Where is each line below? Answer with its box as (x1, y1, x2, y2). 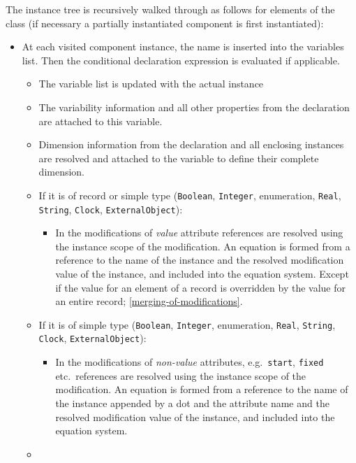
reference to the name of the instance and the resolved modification (55, 252, 344, 267)
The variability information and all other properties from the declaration (38, 99, 350, 114)
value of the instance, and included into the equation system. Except (55, 266, 349, 281)
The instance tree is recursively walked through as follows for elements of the (6, 2, 335, 16)
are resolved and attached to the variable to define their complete (38, 150, 319, 165)
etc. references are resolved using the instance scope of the (55, 368, 306, 383)
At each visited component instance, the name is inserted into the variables (22, 39, 344, 54)
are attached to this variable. (38, 113, 163, 128)
